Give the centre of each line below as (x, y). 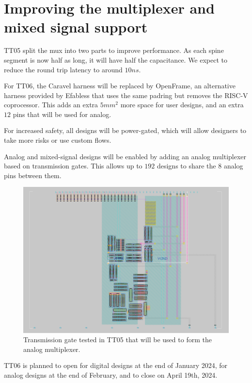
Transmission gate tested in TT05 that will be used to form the (118, 340)
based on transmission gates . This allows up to (73, 166)
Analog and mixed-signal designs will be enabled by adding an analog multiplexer (125, 156)
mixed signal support (76, 27)
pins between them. (33, 175)
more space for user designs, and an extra (182, 105)
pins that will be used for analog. (62, 114)
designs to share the (186, 166)
